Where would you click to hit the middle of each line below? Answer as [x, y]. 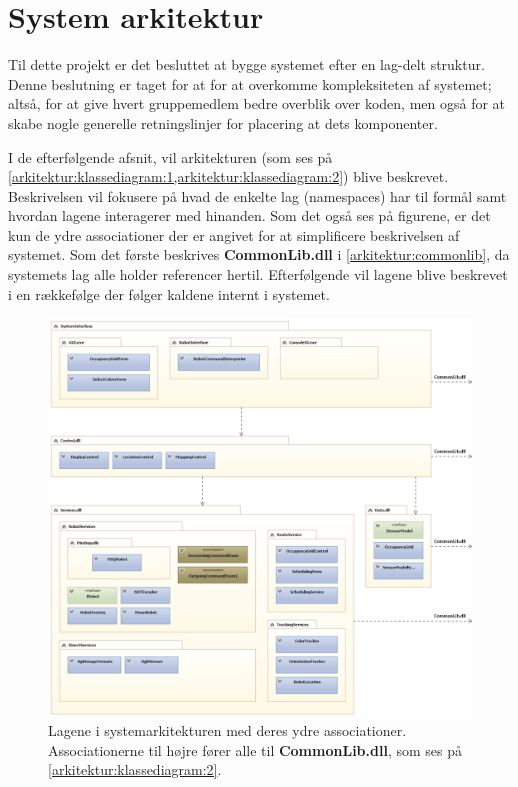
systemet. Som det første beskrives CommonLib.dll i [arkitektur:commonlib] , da [259, 254]
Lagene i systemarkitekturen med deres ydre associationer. [227, 730]
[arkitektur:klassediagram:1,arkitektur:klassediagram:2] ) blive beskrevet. [228, 176]
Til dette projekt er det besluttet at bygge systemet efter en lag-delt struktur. [246, 64]
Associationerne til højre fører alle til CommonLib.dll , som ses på [255, 749]
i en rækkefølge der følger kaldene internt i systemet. [169, 293]
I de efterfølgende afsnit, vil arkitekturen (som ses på [170, 156]
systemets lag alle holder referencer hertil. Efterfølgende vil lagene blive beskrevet [258, 274]
